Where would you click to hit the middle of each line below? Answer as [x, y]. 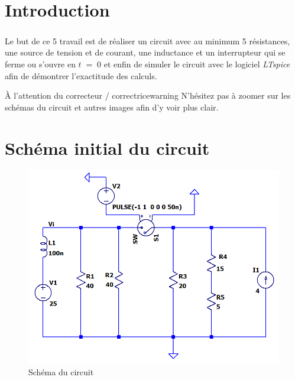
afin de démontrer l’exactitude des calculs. [81, 75]
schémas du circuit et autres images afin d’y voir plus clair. [112, 107]
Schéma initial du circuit [107, 147]
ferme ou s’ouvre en [40, 64]
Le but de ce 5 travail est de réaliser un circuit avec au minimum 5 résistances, [147, 40]
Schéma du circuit [61, 372]
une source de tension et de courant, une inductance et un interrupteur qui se [145, 52]
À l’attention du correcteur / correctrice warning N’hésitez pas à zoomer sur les [148, 95]
